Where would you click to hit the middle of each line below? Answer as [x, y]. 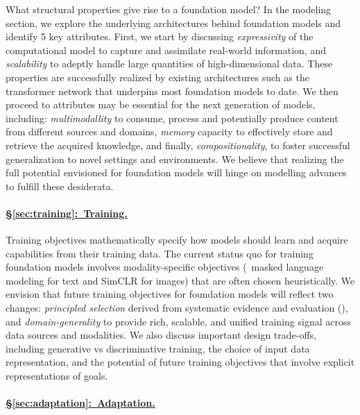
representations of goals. [57, 376]
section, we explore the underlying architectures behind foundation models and [173, 23]
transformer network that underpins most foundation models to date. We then [172, 91]
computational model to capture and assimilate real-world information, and [166, 50]
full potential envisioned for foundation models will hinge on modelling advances [176, 172]
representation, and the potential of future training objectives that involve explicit [180, 362]
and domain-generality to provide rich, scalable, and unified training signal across [178, 321]
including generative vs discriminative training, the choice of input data [158, 348]
